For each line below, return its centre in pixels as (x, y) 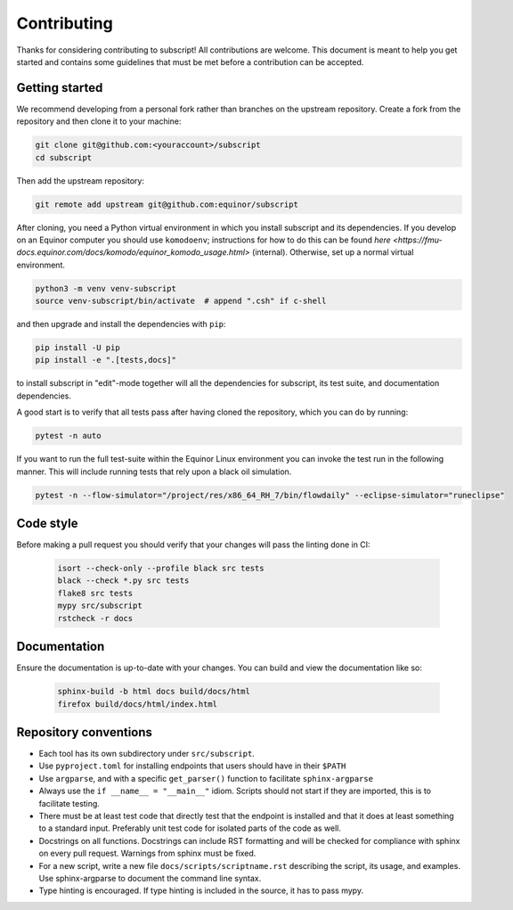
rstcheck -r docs (95, 618)
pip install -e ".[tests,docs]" (106, 360)
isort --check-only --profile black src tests (161, 569)
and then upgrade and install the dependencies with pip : (121, 324)
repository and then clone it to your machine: (99, 121)
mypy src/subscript (100, 606)
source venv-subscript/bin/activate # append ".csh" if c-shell (181, 301)
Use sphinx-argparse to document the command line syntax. (150, 878)
